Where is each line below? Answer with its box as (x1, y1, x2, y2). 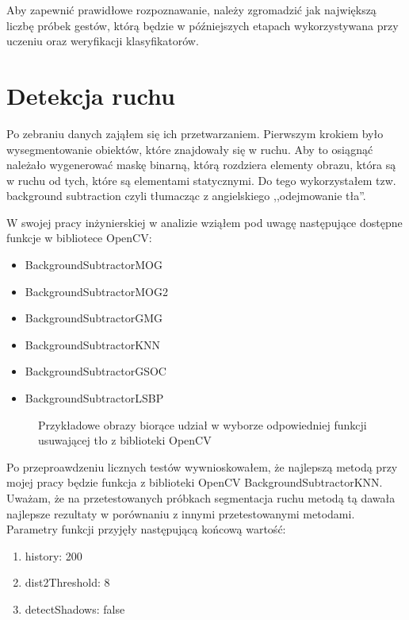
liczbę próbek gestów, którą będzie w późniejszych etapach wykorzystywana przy (6, 17, 399, 33)
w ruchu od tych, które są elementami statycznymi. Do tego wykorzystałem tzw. (6, 171, 396, 188)
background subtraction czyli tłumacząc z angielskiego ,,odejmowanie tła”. (6, 187, 366, 204)
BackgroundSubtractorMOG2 (25, 283, 168, 299)
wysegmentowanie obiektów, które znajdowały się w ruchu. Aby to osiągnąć (6, 141, 373, 157)
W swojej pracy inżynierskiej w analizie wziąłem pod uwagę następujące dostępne (6, 214, 403, 230)
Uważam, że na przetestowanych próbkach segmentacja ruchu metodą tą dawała (6, 490, 396, 506)
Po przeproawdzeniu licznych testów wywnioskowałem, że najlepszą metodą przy (6, 458, 398, 475)
